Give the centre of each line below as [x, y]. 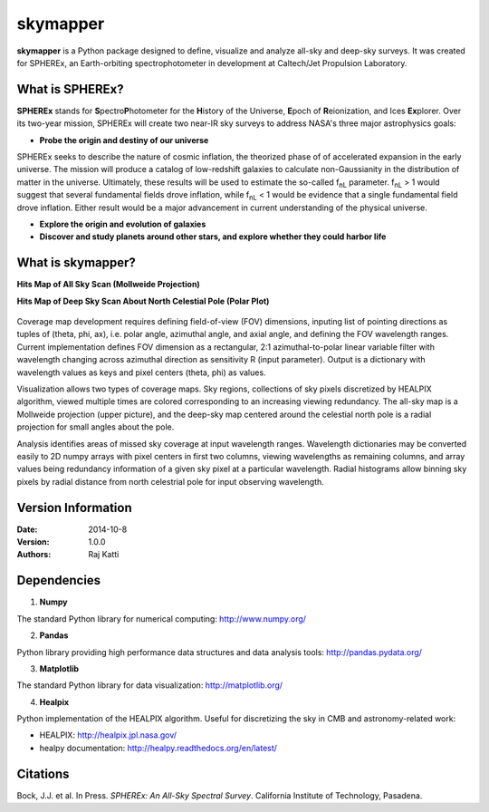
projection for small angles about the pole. [96, 427]
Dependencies [59, 580]
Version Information [74, 507]
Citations [43, 773]
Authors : [34, 555]
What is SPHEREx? [70, 89]
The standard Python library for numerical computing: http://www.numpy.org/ [162, 619]
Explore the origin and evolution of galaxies [123, 224]
